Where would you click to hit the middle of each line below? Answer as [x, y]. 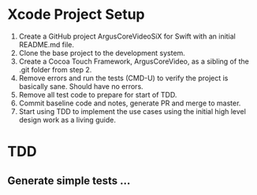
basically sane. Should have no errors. [81, 86]
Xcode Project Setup [76, 15]
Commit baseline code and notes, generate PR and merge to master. [130, 103]
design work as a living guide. [67, 120]
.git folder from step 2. [55, 69]
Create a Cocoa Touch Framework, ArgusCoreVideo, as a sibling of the [134, 61]
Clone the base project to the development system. [102, 53]
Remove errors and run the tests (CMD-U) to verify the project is [123, 78]
